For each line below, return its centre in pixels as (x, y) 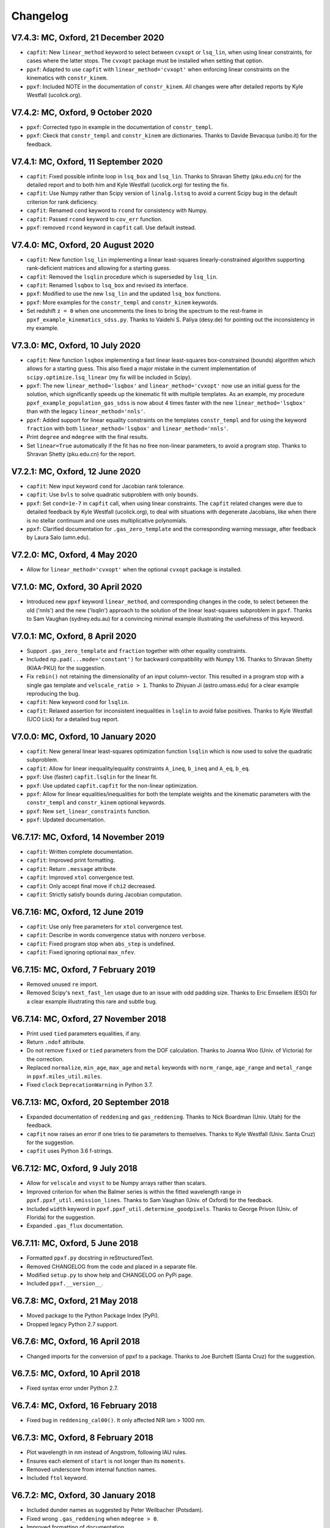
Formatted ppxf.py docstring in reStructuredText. (90, 1258)
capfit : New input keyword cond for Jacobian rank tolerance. (106, 487)
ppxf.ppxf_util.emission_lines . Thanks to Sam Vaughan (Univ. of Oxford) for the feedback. (150, 1200)
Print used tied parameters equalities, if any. (84, 1034)
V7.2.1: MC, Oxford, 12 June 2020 (76, 472)
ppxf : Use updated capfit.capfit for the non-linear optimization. (112, 785)
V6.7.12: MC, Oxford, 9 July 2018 (74, 1168)
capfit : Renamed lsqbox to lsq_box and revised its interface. (107, 285)
